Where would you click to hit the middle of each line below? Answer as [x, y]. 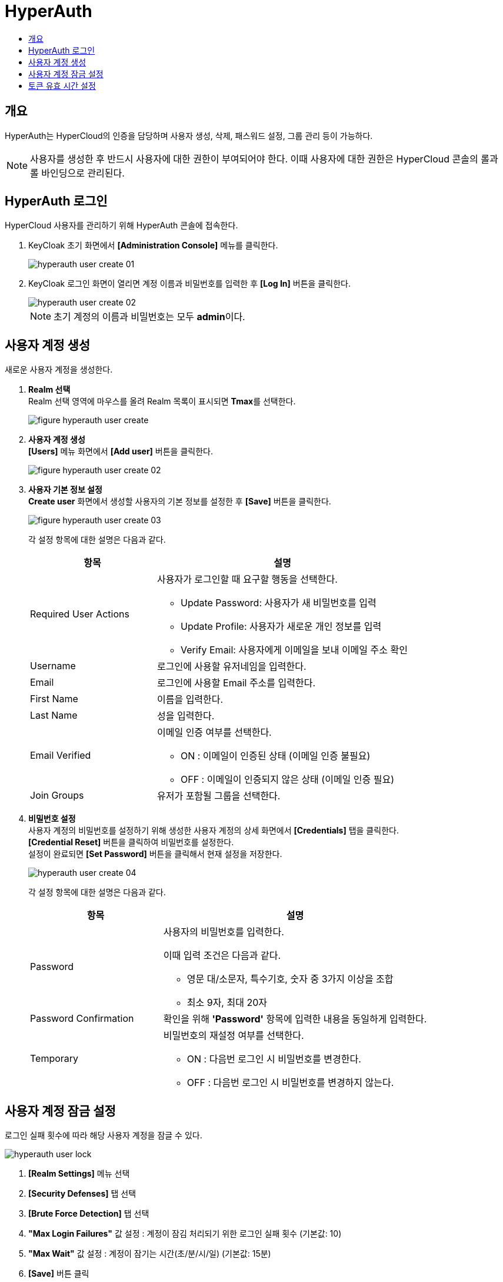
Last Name [54, 715]
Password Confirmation [82, 1019]
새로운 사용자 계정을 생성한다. [59, 370]
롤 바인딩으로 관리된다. [77, 173]
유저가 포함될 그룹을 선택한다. [219, 796]
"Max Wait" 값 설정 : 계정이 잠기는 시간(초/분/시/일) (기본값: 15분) [150, 1254]
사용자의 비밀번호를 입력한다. [224, 932]
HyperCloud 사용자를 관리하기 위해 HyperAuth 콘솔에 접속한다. [121, 225]
